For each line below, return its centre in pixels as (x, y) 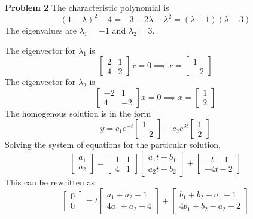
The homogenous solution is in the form (78, 113)
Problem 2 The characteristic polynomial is (87, 7)
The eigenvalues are (41, 30)
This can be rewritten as (50, 182)
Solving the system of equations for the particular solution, (113, 145)
